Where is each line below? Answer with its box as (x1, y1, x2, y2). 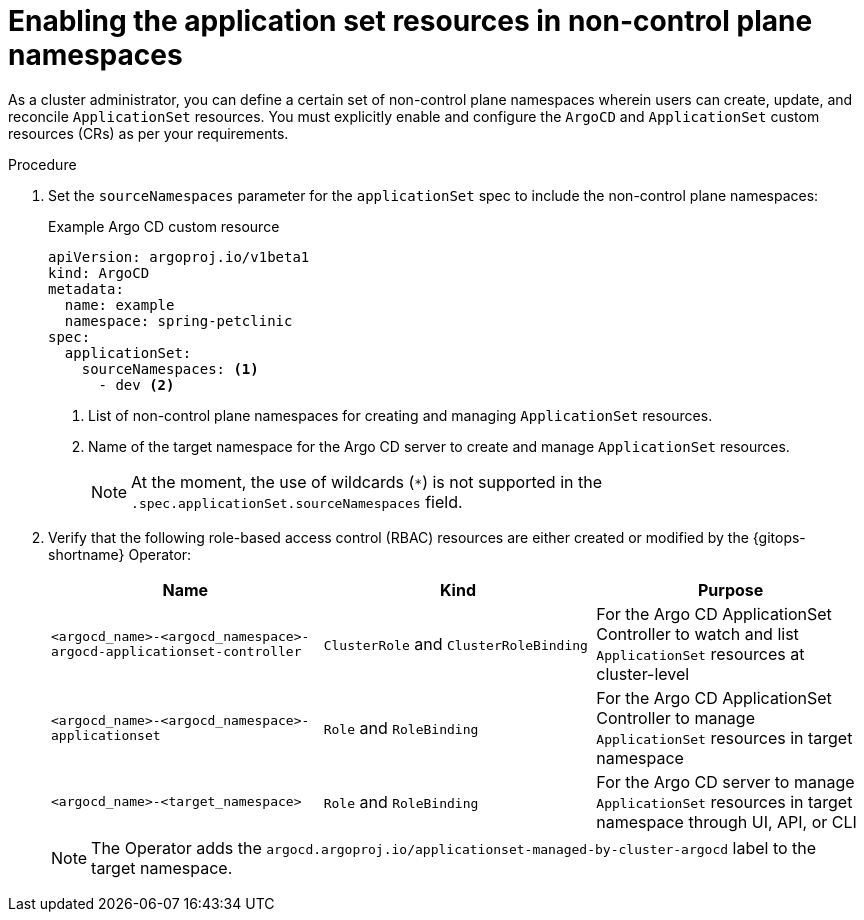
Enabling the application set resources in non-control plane (8, 4, 813, 38)
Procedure (8, 155, 77, 173)
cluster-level (596, 663, 690, 684)
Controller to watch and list (596, 623, 799, 644)
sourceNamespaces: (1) (81, 360, 259, 377)
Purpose (697, 579, 764, 600)
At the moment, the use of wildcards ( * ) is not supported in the (131, 471, 603, 492)
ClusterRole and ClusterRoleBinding (323, 633, 588, 654)
